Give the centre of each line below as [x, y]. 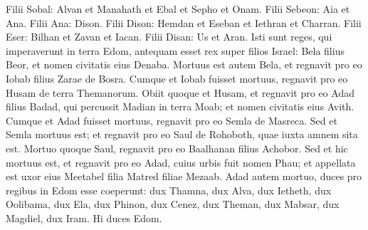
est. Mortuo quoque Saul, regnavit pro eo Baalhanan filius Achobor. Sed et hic [177, 148]
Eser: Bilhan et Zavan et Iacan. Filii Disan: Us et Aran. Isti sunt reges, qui [169, 37]
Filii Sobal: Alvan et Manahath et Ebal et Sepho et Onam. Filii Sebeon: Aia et [178, 9]
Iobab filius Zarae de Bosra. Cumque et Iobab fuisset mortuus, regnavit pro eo [177, 78]
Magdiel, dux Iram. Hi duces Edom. [84, 218]
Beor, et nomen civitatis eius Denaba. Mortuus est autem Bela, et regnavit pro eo [184, 64]
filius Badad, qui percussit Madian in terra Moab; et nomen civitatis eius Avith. [180, 106]
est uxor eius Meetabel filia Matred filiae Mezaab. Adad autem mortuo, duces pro [184, 176]
